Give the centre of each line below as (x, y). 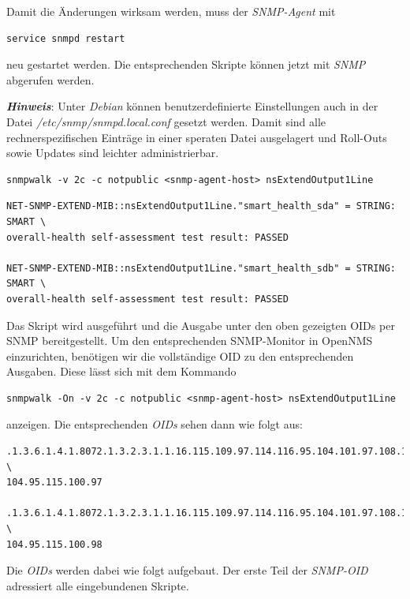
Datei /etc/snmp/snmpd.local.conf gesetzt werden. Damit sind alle (166, 121)
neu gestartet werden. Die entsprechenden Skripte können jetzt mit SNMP (186, 64)
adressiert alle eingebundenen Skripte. (98, 585)
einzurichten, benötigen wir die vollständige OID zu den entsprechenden (180, 356)
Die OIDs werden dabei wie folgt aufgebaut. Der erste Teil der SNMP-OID (187, 570)
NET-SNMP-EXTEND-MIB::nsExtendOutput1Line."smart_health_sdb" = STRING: (201, 268)
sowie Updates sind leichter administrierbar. (113, 153)
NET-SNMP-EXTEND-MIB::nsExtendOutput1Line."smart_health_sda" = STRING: (201, 206)
